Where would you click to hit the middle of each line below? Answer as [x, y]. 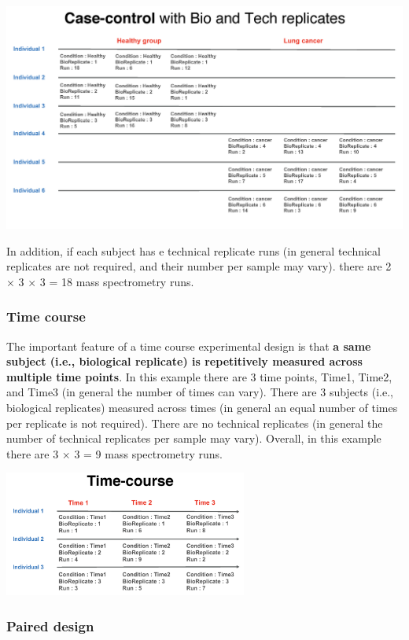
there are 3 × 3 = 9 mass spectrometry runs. [115, 453]
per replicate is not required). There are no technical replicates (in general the [195, 423]
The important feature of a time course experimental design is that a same [189, 346]
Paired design [50, 625]
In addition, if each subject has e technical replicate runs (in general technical [193, 250]
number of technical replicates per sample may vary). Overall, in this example [194, 438]
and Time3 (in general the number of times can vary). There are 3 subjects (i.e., [200, 392]
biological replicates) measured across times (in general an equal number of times [202, 407]
